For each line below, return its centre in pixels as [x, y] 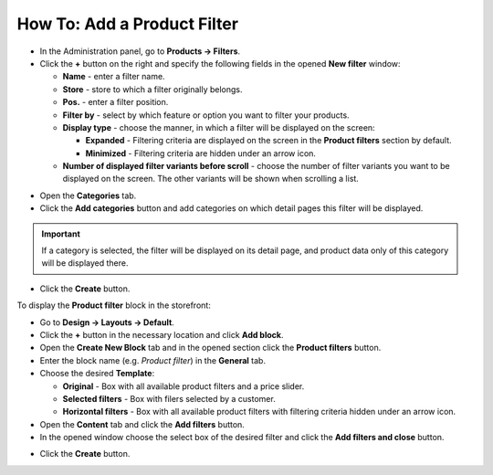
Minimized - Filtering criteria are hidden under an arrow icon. [201, 153]
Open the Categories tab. [88, 195]
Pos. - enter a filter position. [115, 102]
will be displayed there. [85, 263]
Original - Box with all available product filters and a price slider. [184, 386]
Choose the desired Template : [97, 374]
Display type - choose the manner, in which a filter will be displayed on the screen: [219, 127]
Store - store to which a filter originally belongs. [152, 89]
